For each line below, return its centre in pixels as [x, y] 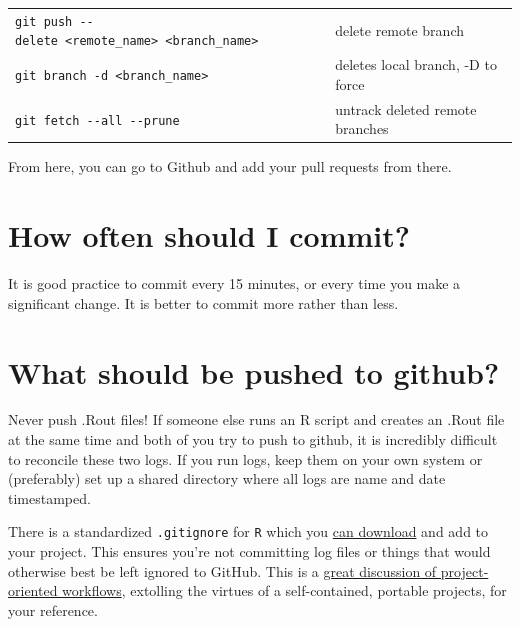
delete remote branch [400, 29]
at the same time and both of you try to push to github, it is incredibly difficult [253, 439]
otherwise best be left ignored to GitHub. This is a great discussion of [222, 570]
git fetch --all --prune [97, 120]
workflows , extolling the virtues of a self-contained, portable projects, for [284, 590]
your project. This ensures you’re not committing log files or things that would [249, 551]
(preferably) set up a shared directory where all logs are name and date [227, 478]
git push [44, 21]
